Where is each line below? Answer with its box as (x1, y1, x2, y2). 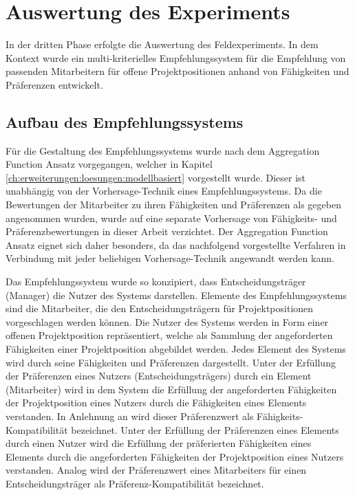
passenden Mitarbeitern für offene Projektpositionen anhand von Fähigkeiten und (6, 64, 349, 78)
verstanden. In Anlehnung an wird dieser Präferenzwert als (6, 408, 254, 423)
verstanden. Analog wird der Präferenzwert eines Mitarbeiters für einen (6, 463, 307, 477)
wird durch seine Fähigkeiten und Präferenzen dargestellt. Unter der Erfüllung (6, 355, 336, 369)
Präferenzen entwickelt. (6, 77, 103, 91)
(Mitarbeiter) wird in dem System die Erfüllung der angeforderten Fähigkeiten (6, 382, 337, 396)
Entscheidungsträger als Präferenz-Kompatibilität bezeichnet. (6, 476, 264, 490)
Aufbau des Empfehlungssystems (6, 111, 244, 132)
